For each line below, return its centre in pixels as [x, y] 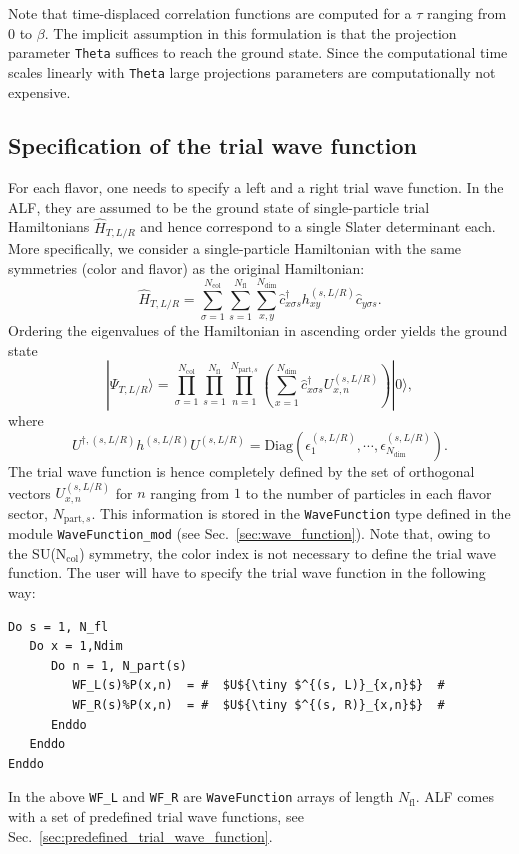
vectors [29, 492]
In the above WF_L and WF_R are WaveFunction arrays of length [201, 796]
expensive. [39, 91]
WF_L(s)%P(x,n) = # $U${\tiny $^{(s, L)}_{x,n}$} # [258, 685]
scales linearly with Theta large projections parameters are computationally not [252, 71]
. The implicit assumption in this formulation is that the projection [250, 32]
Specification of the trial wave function [212, 145]
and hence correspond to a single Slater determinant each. [318, 226]
